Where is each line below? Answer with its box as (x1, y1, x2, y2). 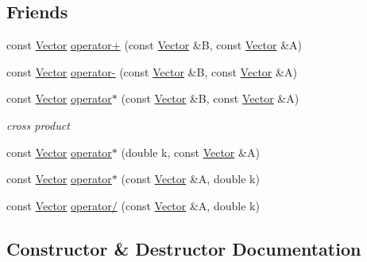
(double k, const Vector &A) (121, 143, 260, 160)
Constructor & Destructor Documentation (6, 236, 361, 260)
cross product (6, 116, 70, 133)
